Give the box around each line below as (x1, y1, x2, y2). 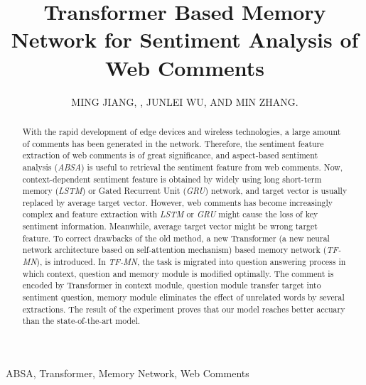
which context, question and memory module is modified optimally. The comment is (22, 267, 334, 279)
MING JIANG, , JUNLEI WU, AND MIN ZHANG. (71, 94, 298, 109)
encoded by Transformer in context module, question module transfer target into (22, 279, 321, 291)
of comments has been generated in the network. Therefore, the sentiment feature (22, 137, 324, 149)
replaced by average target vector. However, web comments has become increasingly (22, 196, 333, 208)
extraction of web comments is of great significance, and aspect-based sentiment (22, 149, 318, 161)
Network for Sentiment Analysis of (11, 25, 359, 54)
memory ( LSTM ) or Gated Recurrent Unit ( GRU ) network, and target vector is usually (22, 185, 348, 197)
